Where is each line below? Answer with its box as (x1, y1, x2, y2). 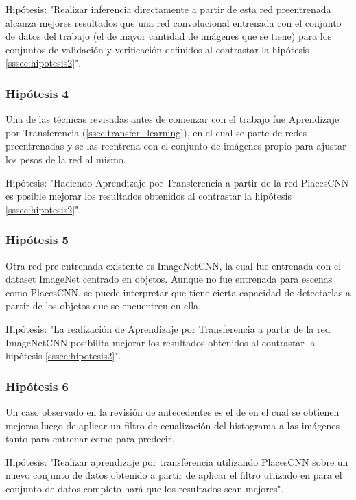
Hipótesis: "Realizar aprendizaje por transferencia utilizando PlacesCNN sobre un (5, 454, 348, 468)
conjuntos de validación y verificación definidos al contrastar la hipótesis (5, 42, 309, 56)
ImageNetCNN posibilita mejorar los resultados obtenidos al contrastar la (5, 335, 316, 349)
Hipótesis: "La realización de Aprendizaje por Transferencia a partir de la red (5, 321, 331, 335)
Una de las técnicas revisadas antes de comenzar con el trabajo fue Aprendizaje (5, 112, 340, 126)
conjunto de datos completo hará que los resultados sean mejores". (5, 481, 284, 495)
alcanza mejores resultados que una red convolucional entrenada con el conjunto (5, 15, 342, 29)
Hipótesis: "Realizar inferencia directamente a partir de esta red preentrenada (5, 2, 331, 16)
